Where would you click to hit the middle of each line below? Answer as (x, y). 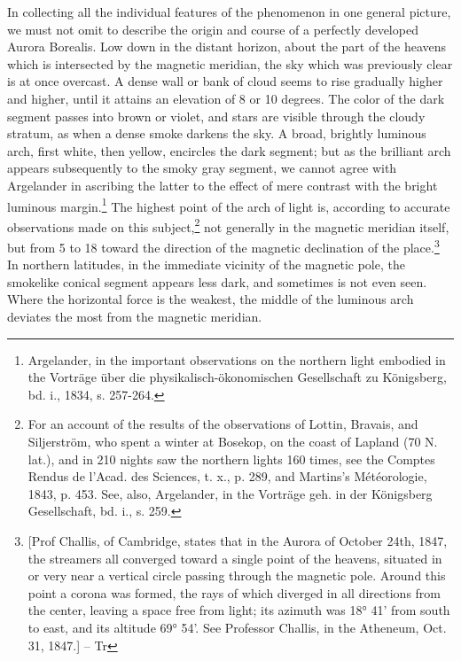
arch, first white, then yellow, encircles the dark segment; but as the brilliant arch (229, 150)
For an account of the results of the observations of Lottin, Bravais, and (223, 424)
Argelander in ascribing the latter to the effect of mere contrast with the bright (223, 185)
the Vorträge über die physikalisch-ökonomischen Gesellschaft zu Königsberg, (237, 377)
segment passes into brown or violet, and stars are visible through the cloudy (216, 116)
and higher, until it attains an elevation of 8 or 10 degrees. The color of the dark (226, 98)
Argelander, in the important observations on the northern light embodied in (237, 359)
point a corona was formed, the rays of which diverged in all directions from (234, 592)
